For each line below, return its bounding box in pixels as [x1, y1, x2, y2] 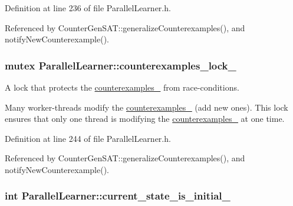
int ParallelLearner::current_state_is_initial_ [5, 188, 231, 203]
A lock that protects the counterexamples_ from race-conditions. [5, 81, 239, 93]
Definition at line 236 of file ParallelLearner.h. [5, 2, 171, 14]
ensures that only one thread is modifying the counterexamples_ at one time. [5, 112, 285, 125]
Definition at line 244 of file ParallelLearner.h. [5, 132, 171, 144]
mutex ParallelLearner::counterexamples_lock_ [5, 58, 236, 72]
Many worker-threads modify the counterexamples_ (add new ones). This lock [5, 101, 288, 113]
